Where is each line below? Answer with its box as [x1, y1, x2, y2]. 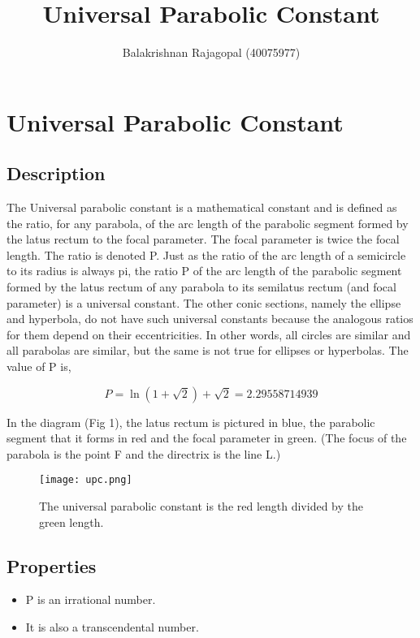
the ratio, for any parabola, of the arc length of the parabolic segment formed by [6, 214, 409, 231]
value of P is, [6, 358, 71, 375]
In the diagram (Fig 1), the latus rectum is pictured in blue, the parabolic [6, 413, 375, 430]
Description [6, 161, 106, 186]
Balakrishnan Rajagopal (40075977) [122, 44, 301, 61]
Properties [6, 553, 97, 578]
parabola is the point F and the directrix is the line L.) [6, 445, 281, 462]
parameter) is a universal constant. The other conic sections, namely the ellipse [6, 294, 401, 311]
